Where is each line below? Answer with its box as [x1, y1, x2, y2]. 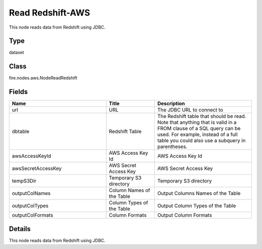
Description [157, 100, 185, 107]
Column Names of [109, 187, 150, 194]
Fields [9, 88, 28, 96]
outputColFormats [12, 212, 53, 218]
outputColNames [12, 190, 51, 197]
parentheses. [157, 143, 188, 150]
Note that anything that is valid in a [157, 119, 237, 126]
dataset [9, 50, 24, 55]
